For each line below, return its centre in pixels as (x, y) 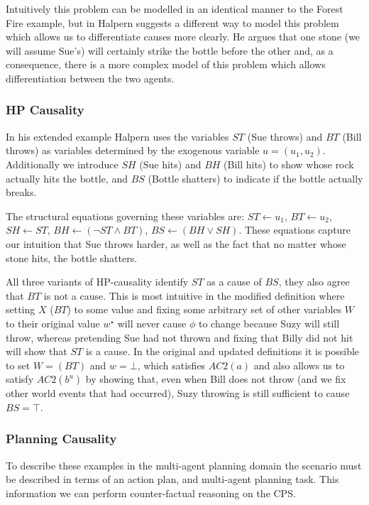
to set (18, 365)
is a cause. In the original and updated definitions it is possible (222, 351)
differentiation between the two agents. (90, 78)
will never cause (152, 323)
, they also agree (314, 282)
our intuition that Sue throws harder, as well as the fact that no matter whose (176, 243)
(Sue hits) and (170, 164)
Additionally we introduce (62, 164)
